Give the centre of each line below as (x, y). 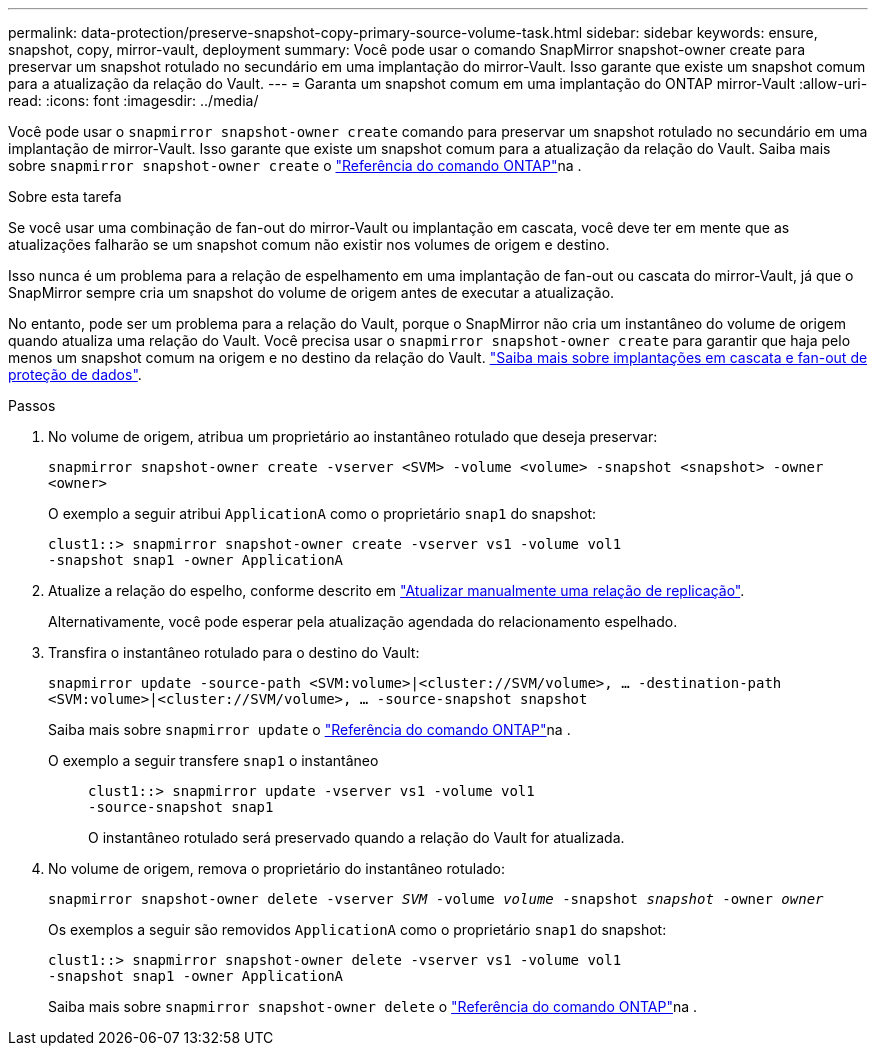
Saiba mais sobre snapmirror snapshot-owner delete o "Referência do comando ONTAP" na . (373, 1006)
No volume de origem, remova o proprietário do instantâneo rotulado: (276, 868)
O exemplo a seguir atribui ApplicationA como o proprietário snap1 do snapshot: (322, 513)
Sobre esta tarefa (65, 196)
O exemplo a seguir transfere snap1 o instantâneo (213, 760)
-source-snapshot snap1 (181, 807)
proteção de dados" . (75, 374)
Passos (32, 405)
